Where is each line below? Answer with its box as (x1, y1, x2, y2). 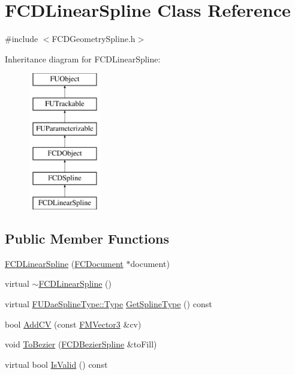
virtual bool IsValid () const (5, 358, 108, 370)
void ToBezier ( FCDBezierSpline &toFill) (5, 338, 157, 350)
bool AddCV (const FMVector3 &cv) (5, 317, 142, 330)
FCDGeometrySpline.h (52, 32, 136, 45)
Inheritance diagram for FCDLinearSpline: (5, 52, 161, 65)
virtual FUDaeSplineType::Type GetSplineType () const (5, 298, 212, 310)
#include (5, 32, 38, 45)
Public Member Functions (5, 229, 169, 248)
